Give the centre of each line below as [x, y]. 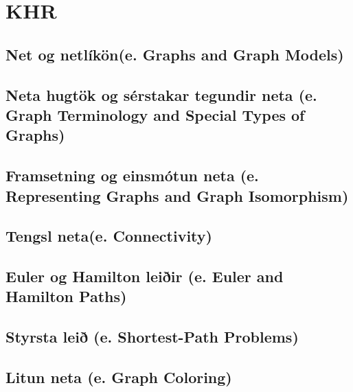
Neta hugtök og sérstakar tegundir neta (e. [161, 94]
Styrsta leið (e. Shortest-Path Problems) [152, 337]
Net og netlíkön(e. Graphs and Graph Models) [175, 54]
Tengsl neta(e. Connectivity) [109, 236]
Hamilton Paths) [66, 296]
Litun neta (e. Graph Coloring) [119, 377]
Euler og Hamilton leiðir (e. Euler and [145, 276]
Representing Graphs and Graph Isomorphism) [177, 195]
